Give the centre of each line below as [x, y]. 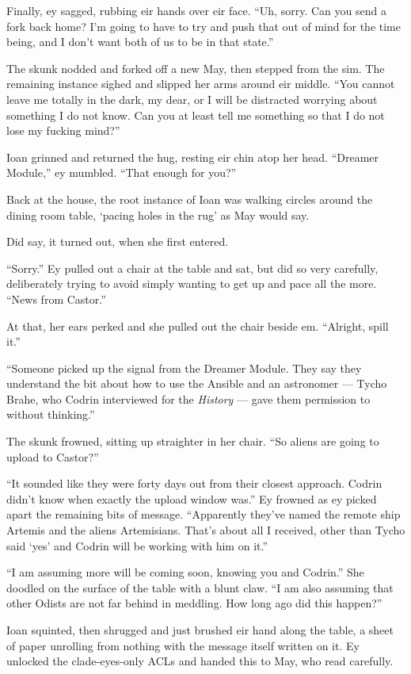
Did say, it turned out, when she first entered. [118, 241]
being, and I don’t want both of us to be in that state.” [140, 42]
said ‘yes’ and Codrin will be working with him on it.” [137, 545]
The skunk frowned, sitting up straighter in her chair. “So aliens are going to [193, 441]
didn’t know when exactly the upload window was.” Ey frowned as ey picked [192, 498]
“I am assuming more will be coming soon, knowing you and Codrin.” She [185, 572]
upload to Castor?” [53, 456]
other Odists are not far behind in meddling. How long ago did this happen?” [194, 603]
